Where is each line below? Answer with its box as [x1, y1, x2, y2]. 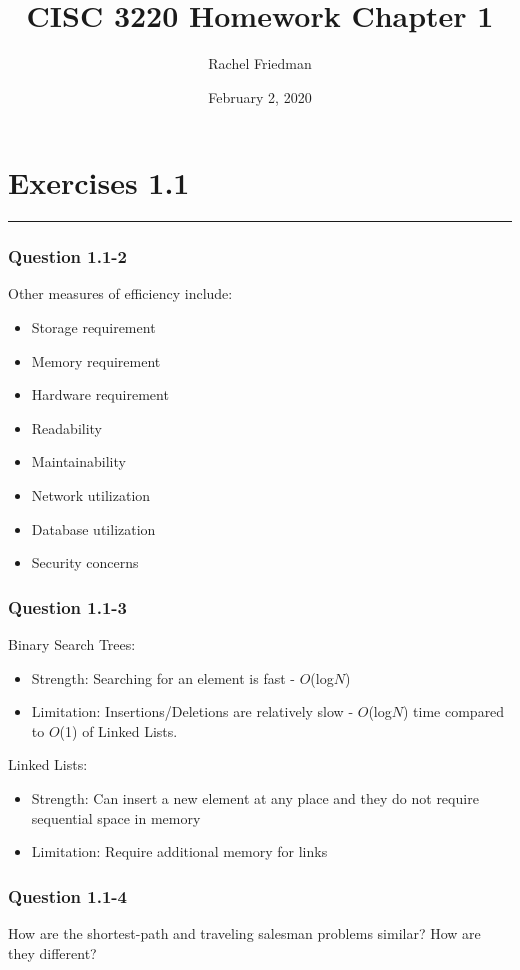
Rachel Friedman [208, 53, 312, 74]
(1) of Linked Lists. [59, 720, 178, 741]
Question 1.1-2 [8, 244, 127, 269]
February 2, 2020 [208, 86, 312, 107]
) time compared [402, 701, 505, 722]
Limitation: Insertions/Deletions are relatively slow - [31, 701, 354, 722]
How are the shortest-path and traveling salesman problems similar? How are [8, 923, 481, 943]
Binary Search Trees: [8, 634, 136, 655]
